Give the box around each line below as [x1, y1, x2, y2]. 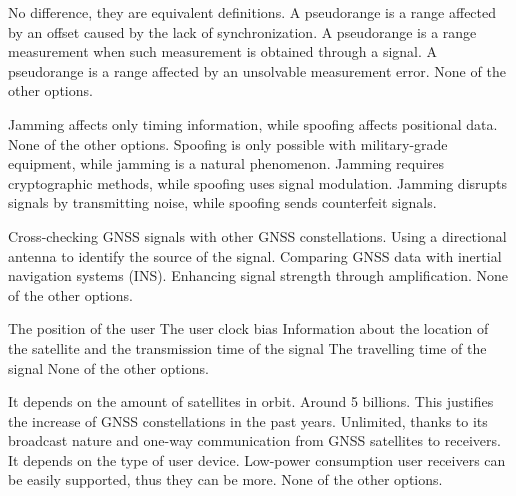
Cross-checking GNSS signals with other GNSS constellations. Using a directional [8, 225, 507, 246]
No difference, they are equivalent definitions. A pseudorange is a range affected [8, 2, 497, 22]
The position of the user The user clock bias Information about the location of [8, 318, 489, 339]
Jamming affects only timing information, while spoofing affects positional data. [8, 113, 498, 134]
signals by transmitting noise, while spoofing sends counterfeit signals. [8, 192, 437, 213]
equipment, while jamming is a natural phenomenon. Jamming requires [8, 153, 445, 174]
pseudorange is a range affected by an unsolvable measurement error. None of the [8, 60, 506, 81]
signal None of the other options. [8, 357, 209, 378]
